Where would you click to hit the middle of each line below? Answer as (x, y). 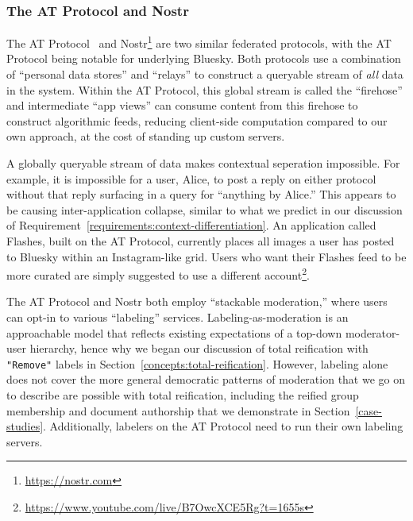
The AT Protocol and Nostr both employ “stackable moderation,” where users (197, 301)
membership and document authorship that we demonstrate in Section (178, 410)
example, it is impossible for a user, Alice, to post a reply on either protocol (191, 178)
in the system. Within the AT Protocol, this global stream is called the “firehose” (205, 89)
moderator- (372, 332)
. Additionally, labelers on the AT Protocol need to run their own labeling (223, 426)
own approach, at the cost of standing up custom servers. (146, 136)
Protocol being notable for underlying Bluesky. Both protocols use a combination (204, 58)
